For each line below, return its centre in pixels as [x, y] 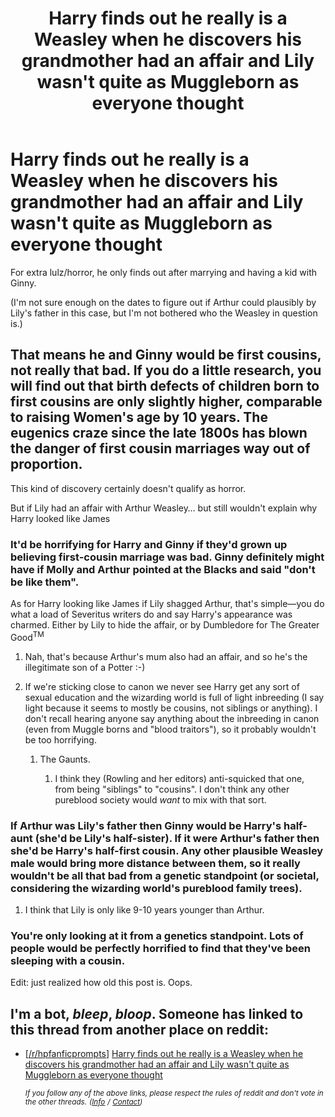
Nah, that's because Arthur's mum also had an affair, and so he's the [166, 656]
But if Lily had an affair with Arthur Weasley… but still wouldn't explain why [164, 508]
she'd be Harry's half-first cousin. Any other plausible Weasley [167, 850]
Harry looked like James [60, 518]
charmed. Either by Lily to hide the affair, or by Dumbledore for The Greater [165, 625]
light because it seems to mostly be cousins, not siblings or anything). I [171, 708]
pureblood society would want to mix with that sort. [160, 799]
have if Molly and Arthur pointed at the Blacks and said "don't [163, 569]
